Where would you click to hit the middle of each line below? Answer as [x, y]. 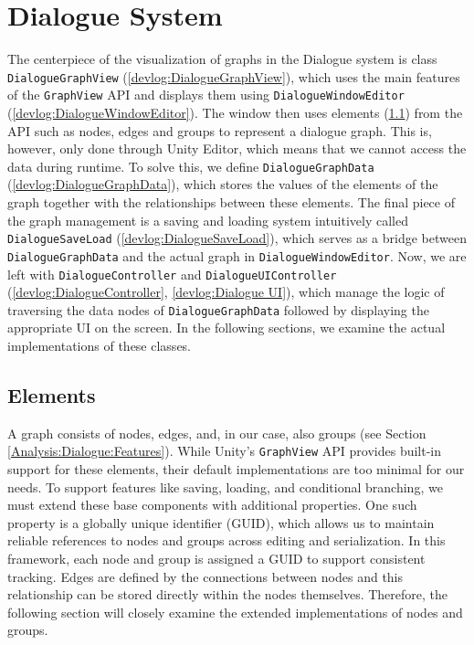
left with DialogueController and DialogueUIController [172, 274]
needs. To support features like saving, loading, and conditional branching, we [225, 486]
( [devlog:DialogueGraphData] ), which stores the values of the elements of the [223, 184]
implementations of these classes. [100, 346]
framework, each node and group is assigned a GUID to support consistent [216, 559]
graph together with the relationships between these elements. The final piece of [231, 202]
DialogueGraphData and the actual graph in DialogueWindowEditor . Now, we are [237, 255]
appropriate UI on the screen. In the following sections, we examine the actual [226, 328]
